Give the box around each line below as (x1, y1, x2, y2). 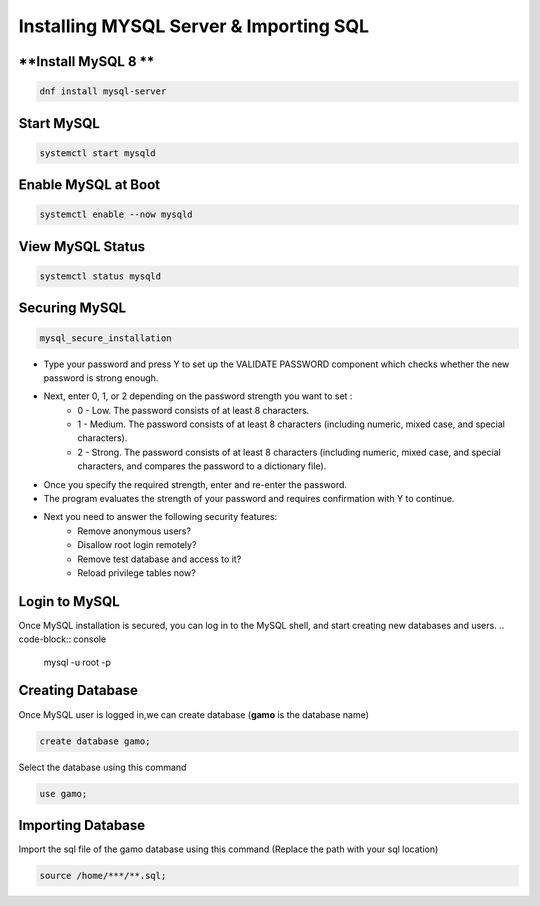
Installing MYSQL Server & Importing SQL (18, 15, 370, 37)
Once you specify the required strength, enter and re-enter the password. (43, 478, 348, 490)
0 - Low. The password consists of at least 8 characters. (77, 404, 310, 416)
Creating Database (18, 682, 139, 699)
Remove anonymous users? (77, 525, 192, 537)
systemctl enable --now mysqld (39, 209, 194, 220)
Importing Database (18, 816, 146, 834)
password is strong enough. (43, 371, 159, 384)
